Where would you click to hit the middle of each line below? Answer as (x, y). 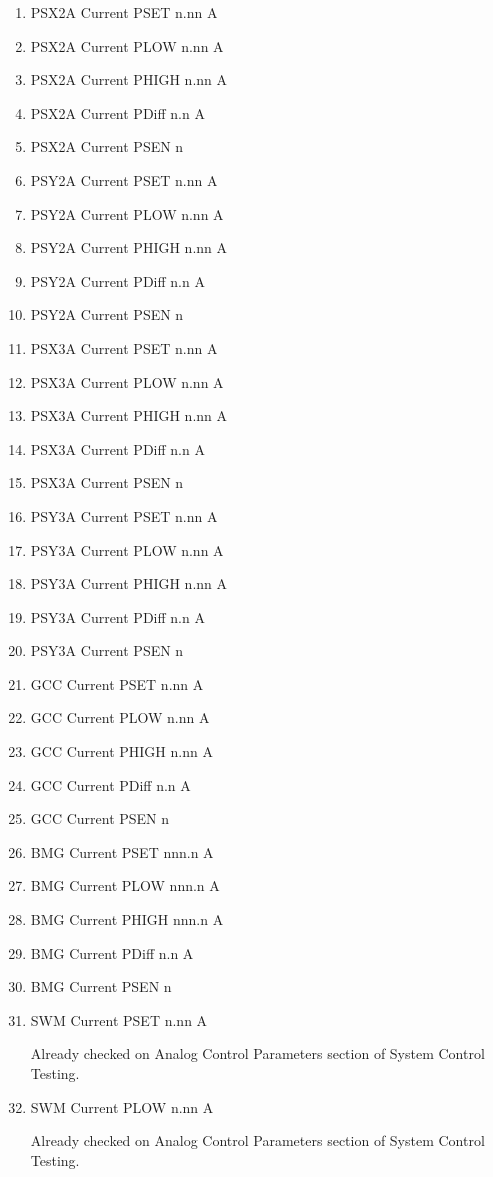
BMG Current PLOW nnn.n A (125, 885)
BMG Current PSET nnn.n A (122, 851)
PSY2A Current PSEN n (107, 314)
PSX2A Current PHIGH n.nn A (129, 79)
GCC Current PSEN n (100, 818)
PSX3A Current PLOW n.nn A (127, 381)
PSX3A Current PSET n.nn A (124, 347)
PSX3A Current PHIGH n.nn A (129, 415)
